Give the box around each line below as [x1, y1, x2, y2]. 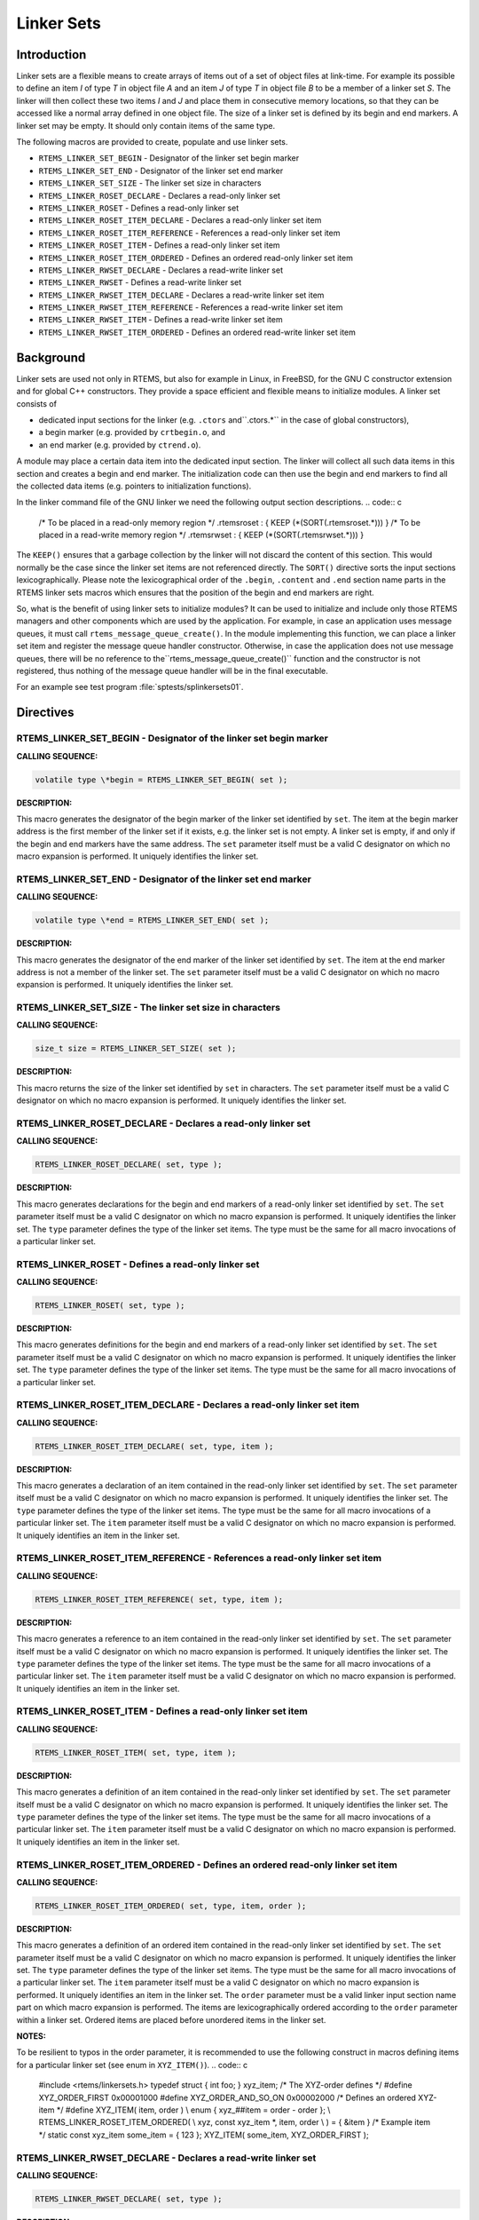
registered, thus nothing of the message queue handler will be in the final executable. [16, 665, 328, 676]
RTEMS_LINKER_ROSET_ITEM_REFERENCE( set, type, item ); [35, 1594, 284, 1605]
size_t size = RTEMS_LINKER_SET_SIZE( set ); [35, 1043, 237, 1054]
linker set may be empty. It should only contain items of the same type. [16, 120, 275, 131]
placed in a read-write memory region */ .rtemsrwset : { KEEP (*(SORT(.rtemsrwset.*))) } [38, 529, 364, 541]
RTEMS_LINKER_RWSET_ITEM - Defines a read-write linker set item [38, 314, 283, 325]
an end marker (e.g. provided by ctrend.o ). [38, 440, 201, 450]
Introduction [16, 47, 87, 62]
